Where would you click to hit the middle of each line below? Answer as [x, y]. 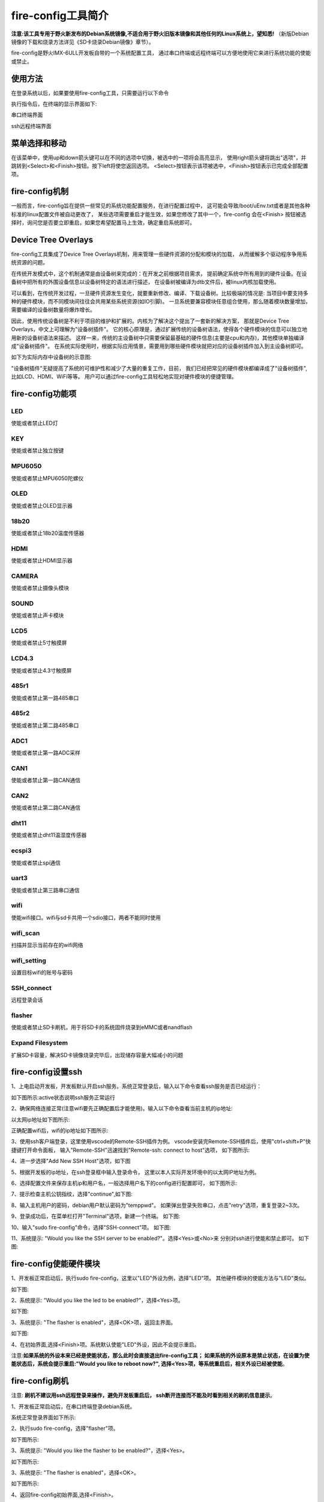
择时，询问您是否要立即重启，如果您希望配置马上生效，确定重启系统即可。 [103, 223]
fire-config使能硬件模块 [55, 1264]
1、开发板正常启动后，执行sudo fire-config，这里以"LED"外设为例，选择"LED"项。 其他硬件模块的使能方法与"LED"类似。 [160, 1278]
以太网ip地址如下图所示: [40, 1119]
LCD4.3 [22, 658]
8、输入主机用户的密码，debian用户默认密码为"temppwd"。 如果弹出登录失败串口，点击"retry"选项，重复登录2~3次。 [157, 1205]
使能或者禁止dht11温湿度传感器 [49, 835]
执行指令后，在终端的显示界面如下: [54, 104]
